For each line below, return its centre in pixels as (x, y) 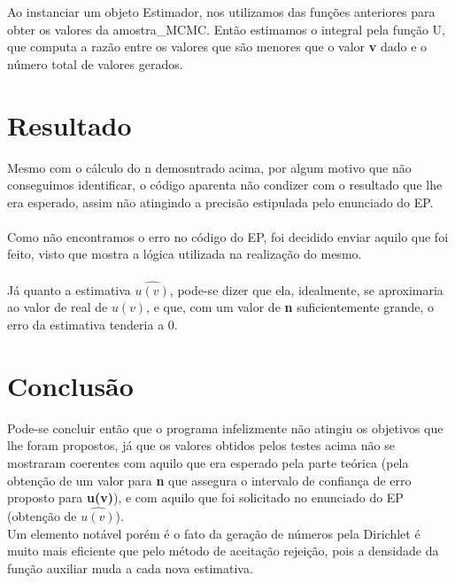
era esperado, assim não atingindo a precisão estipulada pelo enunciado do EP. (220, 202)
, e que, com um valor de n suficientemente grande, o (290, 307)
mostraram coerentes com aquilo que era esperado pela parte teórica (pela (208, 462)
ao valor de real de (58, 307)
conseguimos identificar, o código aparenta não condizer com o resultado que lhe (225, 185)
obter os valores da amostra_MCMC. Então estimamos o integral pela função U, (226, 29)
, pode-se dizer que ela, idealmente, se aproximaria (306, 289)
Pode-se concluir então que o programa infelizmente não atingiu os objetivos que (225, 428)
